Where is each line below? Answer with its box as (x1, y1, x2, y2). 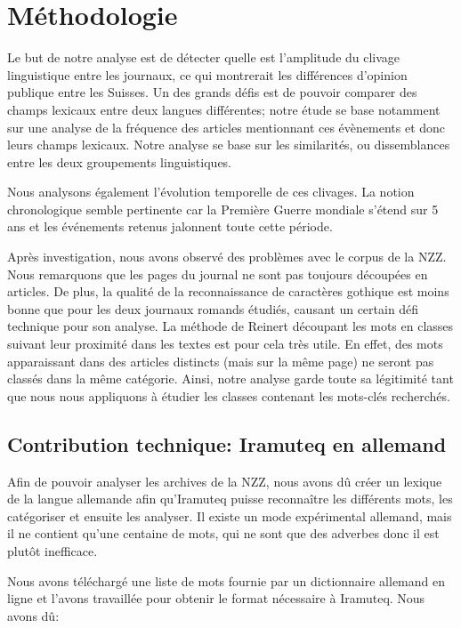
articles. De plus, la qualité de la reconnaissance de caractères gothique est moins (7, 282, 449, 301)
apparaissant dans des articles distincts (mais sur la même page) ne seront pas (7, 351, 434, 370)
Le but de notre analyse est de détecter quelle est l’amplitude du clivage (7, 48, 400, 67)
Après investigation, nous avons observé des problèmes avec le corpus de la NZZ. (7, 247, 447, 266)
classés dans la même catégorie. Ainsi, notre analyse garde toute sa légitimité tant (7, 369, 454, 388)
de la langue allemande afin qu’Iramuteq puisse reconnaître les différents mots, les (7, 489, 453, 508)
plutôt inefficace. (7, 541, 98, 560)
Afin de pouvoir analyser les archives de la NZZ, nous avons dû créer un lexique (7, 471, 442, 490)
